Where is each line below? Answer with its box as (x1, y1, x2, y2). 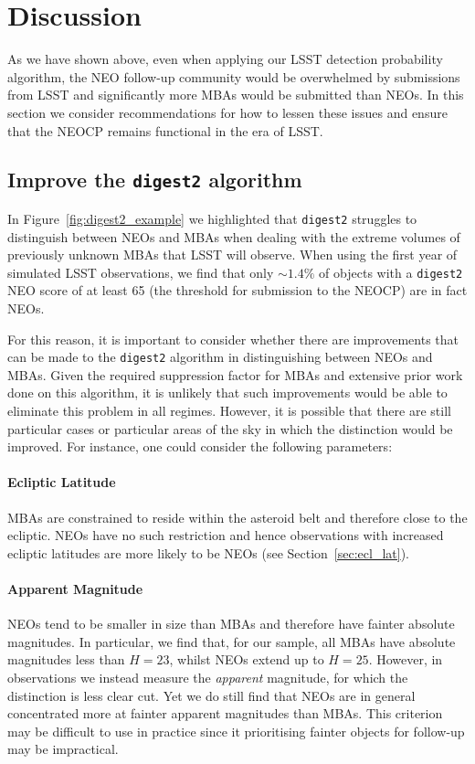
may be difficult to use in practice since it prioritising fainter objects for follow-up (7, 721, 465, 740)
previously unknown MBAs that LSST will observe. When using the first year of (7, 245, 458, 264)
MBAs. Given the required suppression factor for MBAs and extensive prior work (7, 365, 463, 384)
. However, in (368, 650, 443, 669)
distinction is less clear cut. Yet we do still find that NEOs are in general (7, 685, 416, 705)
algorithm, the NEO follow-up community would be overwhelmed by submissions (7, 67, 460, 86)
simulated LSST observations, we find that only (7, 262, 274, 281)
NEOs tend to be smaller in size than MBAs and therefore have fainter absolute (7, 614, 455, 633)
